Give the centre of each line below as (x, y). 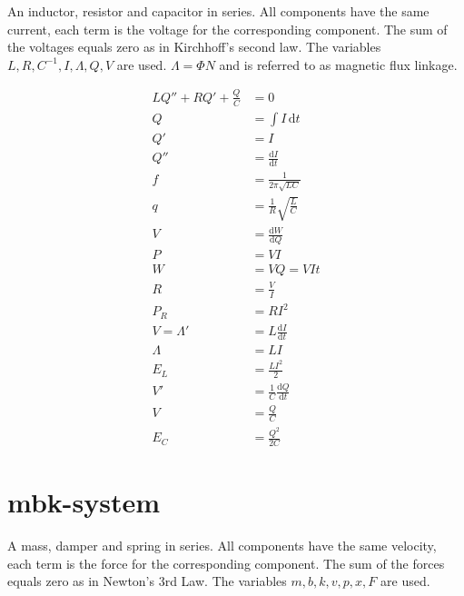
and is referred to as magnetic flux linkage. (338, 64)
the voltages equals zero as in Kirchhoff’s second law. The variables (194, 47)
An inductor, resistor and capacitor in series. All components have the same (218, 11)
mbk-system (84, 502)
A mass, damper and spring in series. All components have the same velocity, (222, 546)
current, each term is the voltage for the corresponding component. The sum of (227, 29)
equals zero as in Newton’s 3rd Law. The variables (147, 581)
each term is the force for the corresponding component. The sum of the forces (226, 563)
